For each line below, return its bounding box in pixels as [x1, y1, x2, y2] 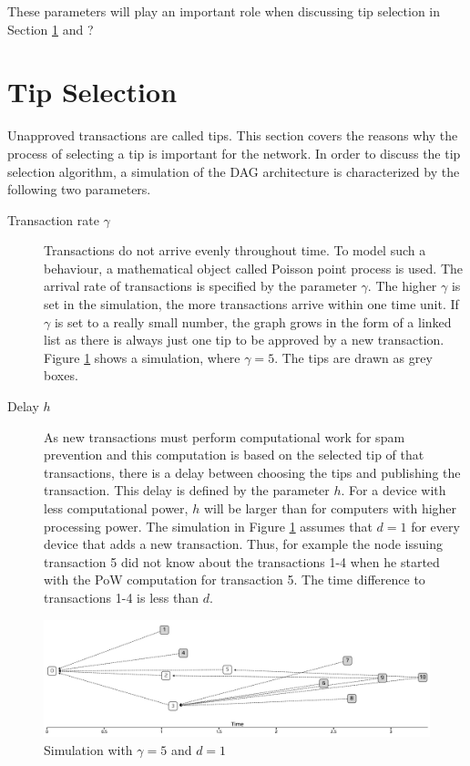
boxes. [44, 366, 78, 385]
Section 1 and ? [7, 19, 94, 38]
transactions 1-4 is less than [44, 587, 199, 606]
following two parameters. [7, 180, 151, 199]
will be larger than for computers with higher [203, 499, 457, 517]
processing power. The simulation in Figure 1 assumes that [44, 516, 373, 535]
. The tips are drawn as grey [274, 347, 433, 367]
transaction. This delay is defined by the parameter [44, 481, 330, 500]
